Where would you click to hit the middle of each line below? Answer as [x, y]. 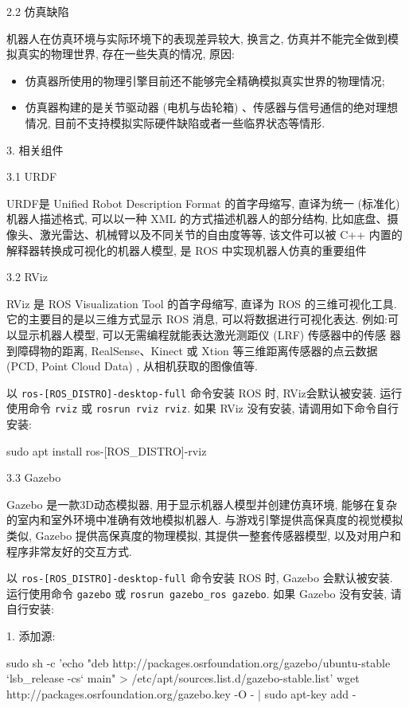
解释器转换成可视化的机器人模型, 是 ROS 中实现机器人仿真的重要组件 [187, 250]
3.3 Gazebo [34, 477]
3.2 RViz [27, 277]
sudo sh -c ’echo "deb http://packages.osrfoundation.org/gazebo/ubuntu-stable [199, 662]
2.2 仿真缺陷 [38, 11]
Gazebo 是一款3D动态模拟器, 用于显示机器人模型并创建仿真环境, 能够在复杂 [202, 504]
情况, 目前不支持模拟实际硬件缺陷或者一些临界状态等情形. [175, 122]
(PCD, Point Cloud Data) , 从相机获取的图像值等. [132, 366]
